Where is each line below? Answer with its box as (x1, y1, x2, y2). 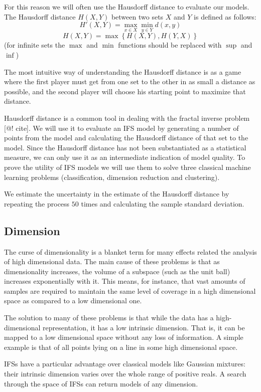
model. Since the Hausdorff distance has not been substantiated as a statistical (4, 142, 246, 152)
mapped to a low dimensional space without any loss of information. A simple (4, 332, 243, 342)
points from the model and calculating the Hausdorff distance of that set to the (4, 132, 248, 143)
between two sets (111, 11, 164, 22)
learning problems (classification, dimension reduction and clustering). (4, 171, 220, 182)
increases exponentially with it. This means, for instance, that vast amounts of (4, 276, 245, 286)
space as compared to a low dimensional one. (4, 295, 142, 306)
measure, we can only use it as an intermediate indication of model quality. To (4, 152, 245, 162)
